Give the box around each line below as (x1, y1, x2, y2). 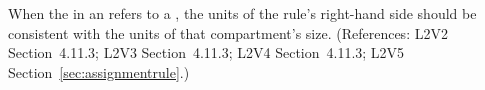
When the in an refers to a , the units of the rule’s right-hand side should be (8, 3, 477, 23)
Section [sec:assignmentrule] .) (8, 61, 190, 82)
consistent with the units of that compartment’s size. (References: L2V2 (8, 22, 448, 43)
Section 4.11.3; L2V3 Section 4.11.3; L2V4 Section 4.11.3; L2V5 (8, 42, 405, 63)
